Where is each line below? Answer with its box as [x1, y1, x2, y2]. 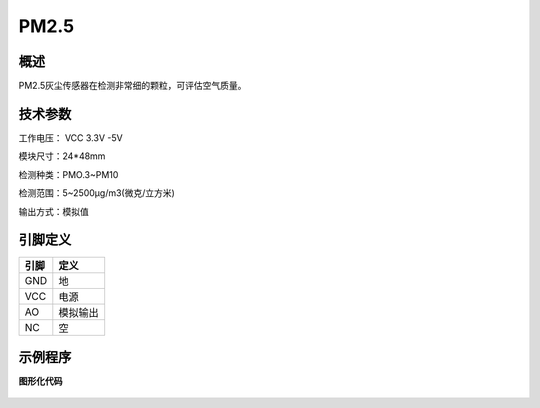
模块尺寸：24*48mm [18, 150, 106, 162]
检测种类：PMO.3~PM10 [18, 168, 119, 180]
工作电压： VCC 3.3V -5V [18, 131, 124, 144]
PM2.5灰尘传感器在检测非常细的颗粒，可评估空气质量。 [18, 80, 247, 92]
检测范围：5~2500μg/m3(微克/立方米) [18, 187, 175, 199]
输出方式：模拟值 [18, 205, 89, 217]
